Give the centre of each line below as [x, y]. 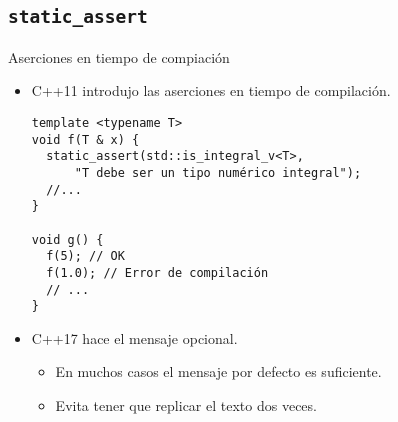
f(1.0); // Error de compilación [157, 272]
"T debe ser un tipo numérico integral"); [218, 172]
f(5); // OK [85, 256]
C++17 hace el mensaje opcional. [134, 337]
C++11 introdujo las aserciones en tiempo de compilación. [211, 90]
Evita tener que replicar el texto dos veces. [186, 405]
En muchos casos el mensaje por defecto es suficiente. [218, 371]
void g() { [67, 239]
